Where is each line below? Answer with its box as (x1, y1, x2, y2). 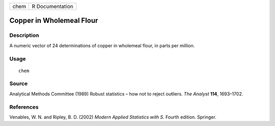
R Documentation (32, 3, 73, 10)
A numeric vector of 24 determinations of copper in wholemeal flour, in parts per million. (9, 42, 195, 48)
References (9, 103, 39, 110)
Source (9, 80, 28, 87)
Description (9, 32, 39, 39)
